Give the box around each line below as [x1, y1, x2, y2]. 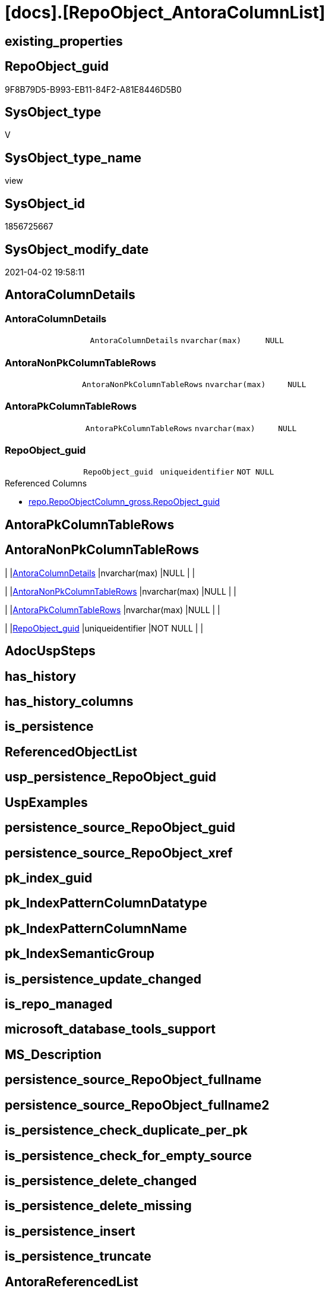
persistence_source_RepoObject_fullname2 [5, 1097, 270, 1113]
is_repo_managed [5, 997, 113, 1012]
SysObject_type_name [5, 150, 142, 165]
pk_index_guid [5, 870, 93, 885]
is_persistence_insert [5, 1223, 135, 1239]
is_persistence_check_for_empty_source [5, 1148, 252, 1163]
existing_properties [5, 33, 123, 49]
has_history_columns [5, 693, 134, 709]
